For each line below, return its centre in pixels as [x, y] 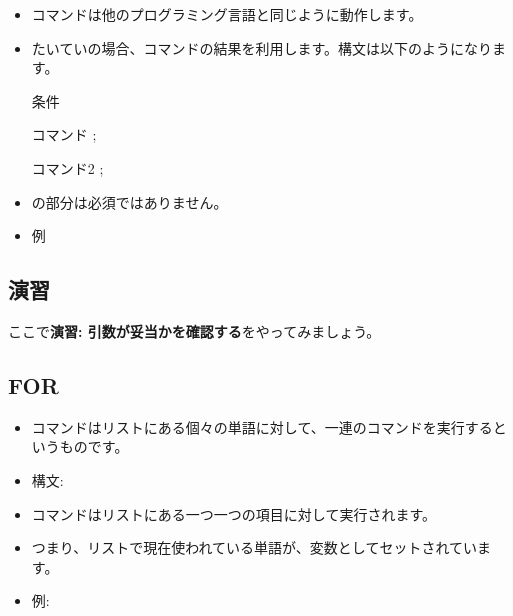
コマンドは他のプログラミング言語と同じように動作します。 [227, 14]
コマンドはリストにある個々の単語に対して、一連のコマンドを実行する [262, 426]
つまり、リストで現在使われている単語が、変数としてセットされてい [254, 547]
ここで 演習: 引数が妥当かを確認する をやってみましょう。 [194, 330]
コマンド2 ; [67, 167]
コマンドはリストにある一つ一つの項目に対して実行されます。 [233, 513]
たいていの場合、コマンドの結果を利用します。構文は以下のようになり [261, 47]
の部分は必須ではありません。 [129, 201]
